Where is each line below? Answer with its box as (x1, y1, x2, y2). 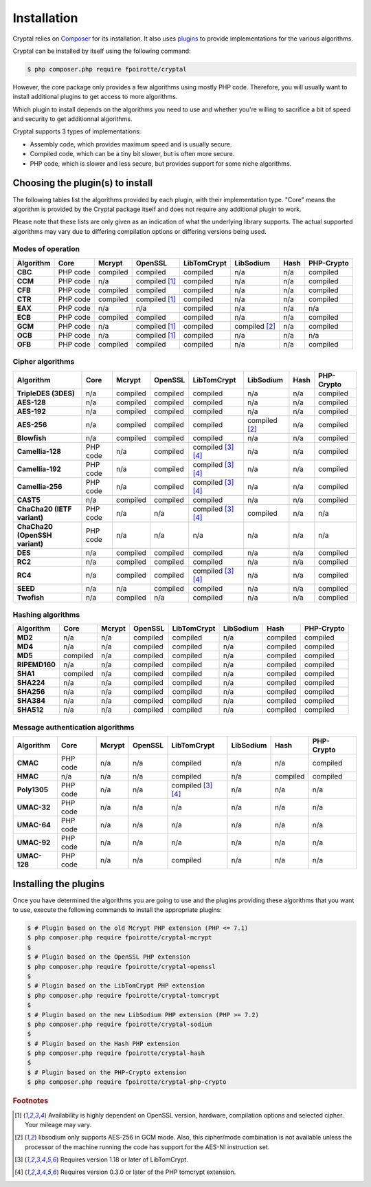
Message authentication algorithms (12, 722, 135, 732)
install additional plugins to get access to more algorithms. (12, 93, 178, 101)
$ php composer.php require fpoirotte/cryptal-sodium (27, 1020, 212, 1028)
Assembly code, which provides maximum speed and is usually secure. (30, 140, 232, 148)
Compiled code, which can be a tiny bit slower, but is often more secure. (30, 150, 235, 158)
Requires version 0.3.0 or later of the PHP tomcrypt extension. (60, 1168, 236, 1176)
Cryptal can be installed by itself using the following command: (12, 47, 192, 55)
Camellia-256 (16, 481, 63, 491)
